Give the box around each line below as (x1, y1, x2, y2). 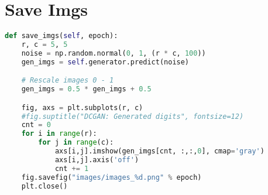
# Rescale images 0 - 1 (21, 76, 114, 85)
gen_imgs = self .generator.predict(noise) (21, 57, 190, 66)
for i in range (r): (21, 129, 97, 138)
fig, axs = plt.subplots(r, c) (21, 103, 143, 112)
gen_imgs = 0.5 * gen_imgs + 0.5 (21, 85, 152, 94)
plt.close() (21, 182, 68, 190)
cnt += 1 (54, 164, 89, 173)
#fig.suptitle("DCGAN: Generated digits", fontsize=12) (21, 112, 244, 121)
